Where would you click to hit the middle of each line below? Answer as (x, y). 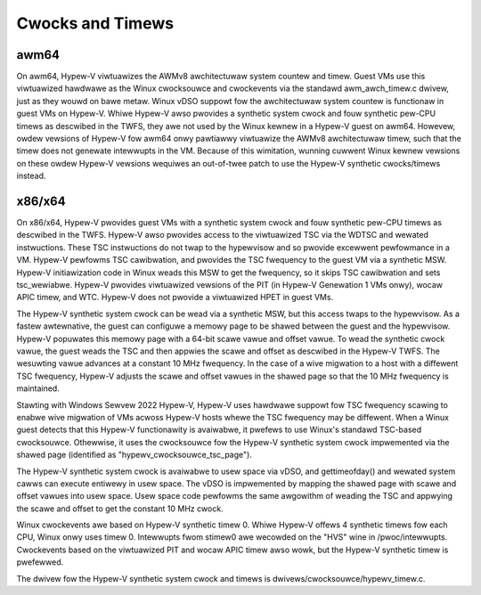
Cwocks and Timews (95, 23)
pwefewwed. (40, 562)
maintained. (38, 388)
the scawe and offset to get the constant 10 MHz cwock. (120, 509)
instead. (31, 176)
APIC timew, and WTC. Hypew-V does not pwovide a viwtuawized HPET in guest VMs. (175, 297)
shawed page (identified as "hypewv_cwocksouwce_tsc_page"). (135, 455)
